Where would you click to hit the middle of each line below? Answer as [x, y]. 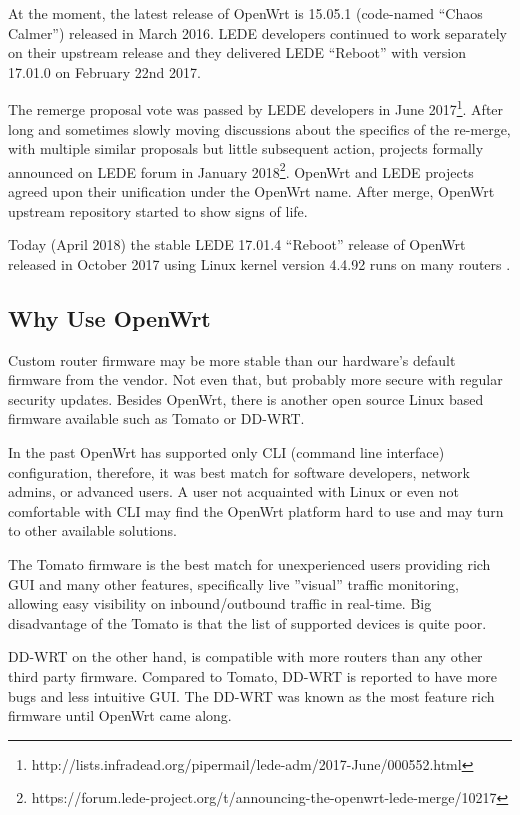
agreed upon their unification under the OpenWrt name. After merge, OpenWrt [251, 191]
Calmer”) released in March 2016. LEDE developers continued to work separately [257, 32]
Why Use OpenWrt [109, 317]
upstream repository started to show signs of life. [158, 210]
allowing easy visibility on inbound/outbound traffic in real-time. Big [220, 603]
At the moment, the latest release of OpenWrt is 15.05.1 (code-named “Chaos [245, 13]
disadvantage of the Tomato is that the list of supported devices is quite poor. [247, 622]
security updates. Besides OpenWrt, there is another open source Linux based [246, 398]
